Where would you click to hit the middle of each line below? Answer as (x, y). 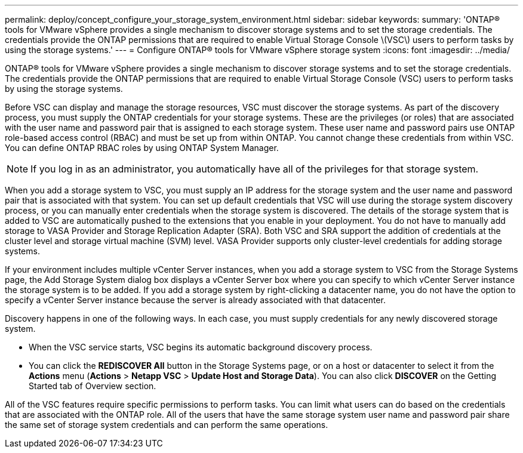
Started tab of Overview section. (93, 386)
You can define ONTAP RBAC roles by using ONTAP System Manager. (142, 148)
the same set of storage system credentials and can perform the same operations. (167, 425)
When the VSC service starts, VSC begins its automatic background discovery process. (201, 347)
